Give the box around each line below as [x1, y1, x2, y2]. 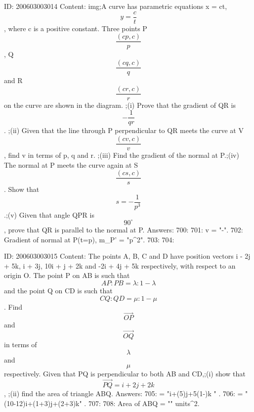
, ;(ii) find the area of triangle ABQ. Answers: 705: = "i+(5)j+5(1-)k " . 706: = [4, 388, 243, 399]
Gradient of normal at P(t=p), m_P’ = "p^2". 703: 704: [4, 234, 174, 244]
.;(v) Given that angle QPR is [4, 209, 94, 220]
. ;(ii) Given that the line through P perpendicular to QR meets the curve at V [4, 125, 244, 136]
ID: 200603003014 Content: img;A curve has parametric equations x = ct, [4, 1, 227, 11]
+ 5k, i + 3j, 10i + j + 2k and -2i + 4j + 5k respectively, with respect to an [4, 260, 236, 271]
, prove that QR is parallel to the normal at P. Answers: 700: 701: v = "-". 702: [4, 224, 243, 234]
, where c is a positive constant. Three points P [4, 23, 147, 33]
